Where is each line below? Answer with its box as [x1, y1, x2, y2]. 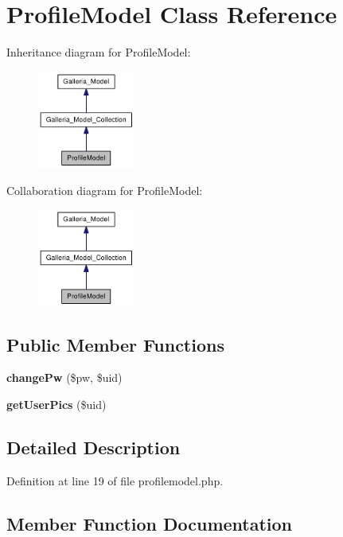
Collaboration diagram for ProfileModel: [6, 181, 203, 198]
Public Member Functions [6, 332, 224, 356]
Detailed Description [6, 434, 181, 459]
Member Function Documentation [6, 511, 293, 535]
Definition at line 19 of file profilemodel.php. [6, 472, 224, 488]
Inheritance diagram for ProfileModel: [6, 44, 191, 60]
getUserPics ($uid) [6, 395, 107, 412]
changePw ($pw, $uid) [6, 369, 123, 386]
